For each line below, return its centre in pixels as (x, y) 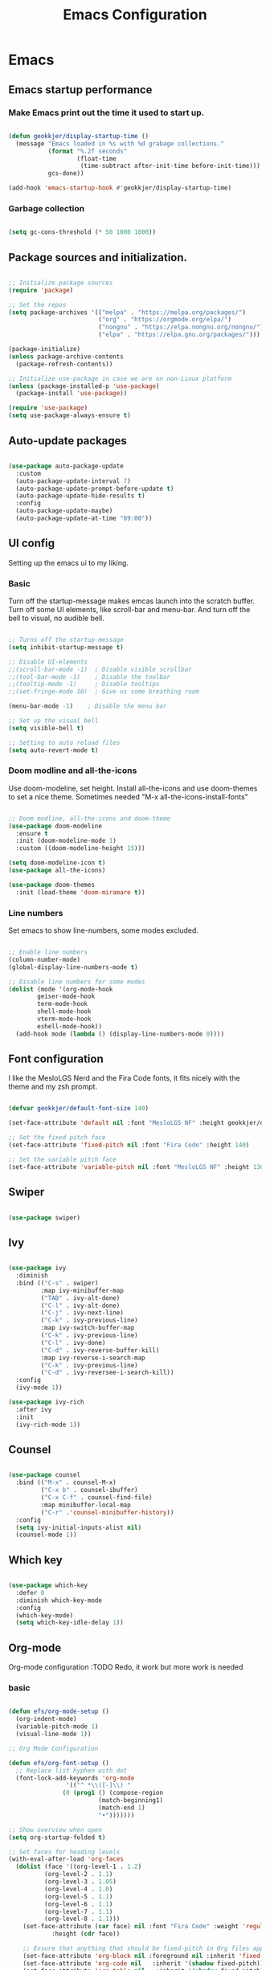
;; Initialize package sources (61, 283)
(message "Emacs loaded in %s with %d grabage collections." (120, 143)
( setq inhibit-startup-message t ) (66, 647)
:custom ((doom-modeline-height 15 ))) (81, 848)
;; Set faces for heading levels (64, 1852)
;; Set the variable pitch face (62, 1159)
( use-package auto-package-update (66, 466)
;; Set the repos (37, 304)
